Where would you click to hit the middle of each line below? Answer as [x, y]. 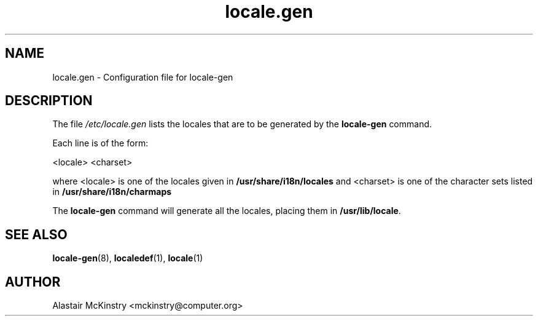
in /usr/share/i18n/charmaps [112, 192]
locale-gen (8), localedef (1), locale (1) [128, 258]
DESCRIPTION [49, 101]
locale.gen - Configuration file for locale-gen [143, 77]
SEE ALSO [36, 234]
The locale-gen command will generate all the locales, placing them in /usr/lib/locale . [227, 211]
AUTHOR [33, 282]
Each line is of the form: [100, 143]
